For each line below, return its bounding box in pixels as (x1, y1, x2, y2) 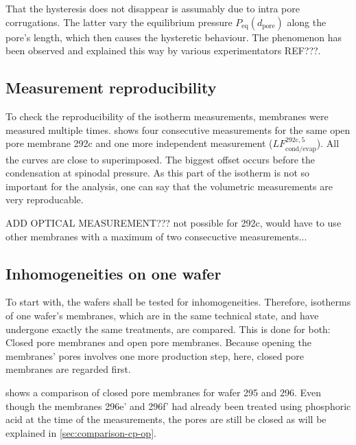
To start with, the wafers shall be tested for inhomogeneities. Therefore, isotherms (5, 295, 351, 309)
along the (287, 14, 327, 29)
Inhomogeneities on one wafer (5, 262, 222, 284)
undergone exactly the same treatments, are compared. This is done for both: (5, 321, 331, 336)
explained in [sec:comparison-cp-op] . (5, 425, 156, 440)
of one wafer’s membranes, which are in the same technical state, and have (5, 308, 319, 322)
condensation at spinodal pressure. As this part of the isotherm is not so (5, 166, 310, 180)
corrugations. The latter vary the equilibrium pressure (5, 14, 233, 29)
